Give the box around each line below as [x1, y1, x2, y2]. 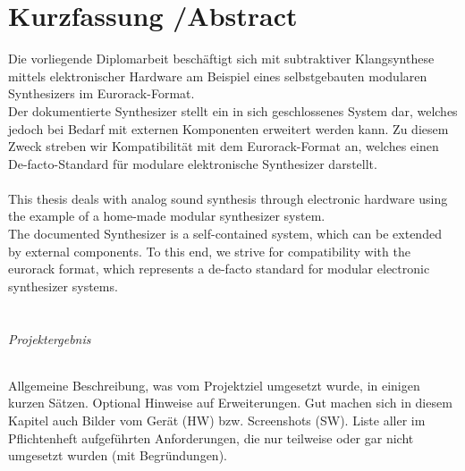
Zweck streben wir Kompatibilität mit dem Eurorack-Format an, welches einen [8, 137, 439, 156]
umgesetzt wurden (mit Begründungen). [8, 446, 227, 465]
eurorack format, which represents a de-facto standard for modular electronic [8, 259, 430, 278]
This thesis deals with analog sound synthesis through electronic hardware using [8, 189, 448, 207]
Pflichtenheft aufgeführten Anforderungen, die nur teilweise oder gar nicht [8, 428, 414, 447]
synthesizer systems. [8, 276, 118, 295]
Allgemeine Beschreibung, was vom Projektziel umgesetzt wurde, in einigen [8, 375, 420, 394]
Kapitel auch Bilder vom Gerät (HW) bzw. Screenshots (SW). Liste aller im [8, 411, 426, 430]
